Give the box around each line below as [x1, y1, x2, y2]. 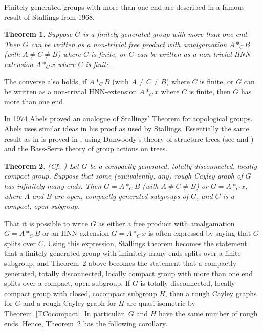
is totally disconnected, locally [140, 278, 235, 289]
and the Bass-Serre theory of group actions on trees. [4, 143, 168, 154]
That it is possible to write [4, 217, 88, 228]
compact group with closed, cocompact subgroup [4, 287, 157, 298]
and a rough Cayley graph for [23, 298, 116, 308]
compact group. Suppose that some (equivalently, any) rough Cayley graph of [4, 170, 243, 181]
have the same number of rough [159, 308, 258, 319]
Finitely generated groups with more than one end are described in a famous [4, 2, 245, 12]
